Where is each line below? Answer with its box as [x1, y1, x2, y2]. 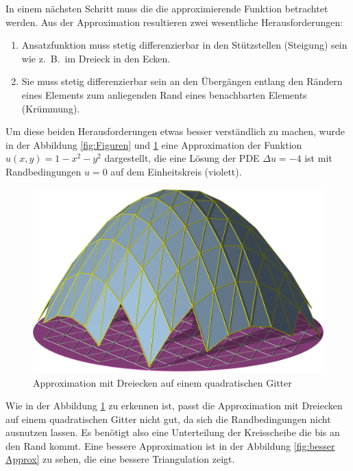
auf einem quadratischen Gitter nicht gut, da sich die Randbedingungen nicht [5, 411, 331, 426]
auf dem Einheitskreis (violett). [110, 164, 242, 178]
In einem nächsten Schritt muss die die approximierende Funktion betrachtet [5, 1, 328, 15]
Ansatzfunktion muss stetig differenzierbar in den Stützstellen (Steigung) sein [21, 38, 348, 52]
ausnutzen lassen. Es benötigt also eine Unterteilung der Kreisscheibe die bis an [5, 425, 340, 439]
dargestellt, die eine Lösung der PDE [104, 151, 260, 165]
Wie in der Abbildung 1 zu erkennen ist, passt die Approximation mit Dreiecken [5, 398, 343, 413]
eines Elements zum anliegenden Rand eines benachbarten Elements [21, 87, 307, 101]
